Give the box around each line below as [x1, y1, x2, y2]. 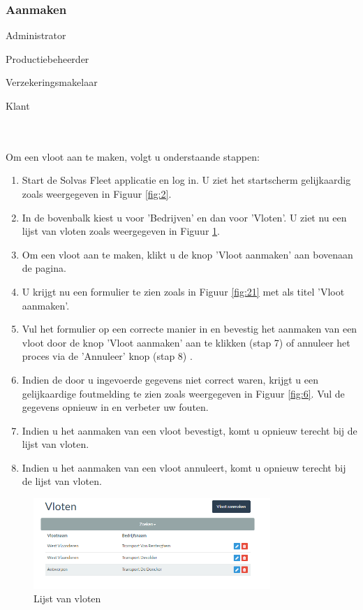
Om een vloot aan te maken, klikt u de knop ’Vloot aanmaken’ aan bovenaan [22, 247, 353, 261]
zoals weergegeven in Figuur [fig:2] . [22, 186, 172, 201]
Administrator [6, 28, 66, 43]
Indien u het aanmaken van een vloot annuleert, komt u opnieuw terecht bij [22, 460, 346, 474]
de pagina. [22, 261, 66, 275]
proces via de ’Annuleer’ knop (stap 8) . [22, 349, 193, 363]
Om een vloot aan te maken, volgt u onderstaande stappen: [6, 149, 260, 164]
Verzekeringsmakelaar [6, 75, 98, 89]
